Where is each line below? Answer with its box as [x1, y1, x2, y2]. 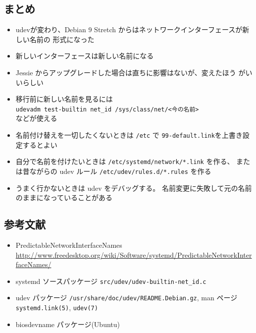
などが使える [15, 113, 57, 123]
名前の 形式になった [29, 34, 95, 44]
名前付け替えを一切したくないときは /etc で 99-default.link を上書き [15, 130, 243, 140]
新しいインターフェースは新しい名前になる [15, 51, 154, 61]
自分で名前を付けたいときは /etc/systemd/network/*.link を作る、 [15, 156, 234, 166]
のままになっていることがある [15, 192, 113, 203]
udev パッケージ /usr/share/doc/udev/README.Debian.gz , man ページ [15, 292, 238, 303]
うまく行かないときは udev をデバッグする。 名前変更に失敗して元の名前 [15, 182, 252, 193]
